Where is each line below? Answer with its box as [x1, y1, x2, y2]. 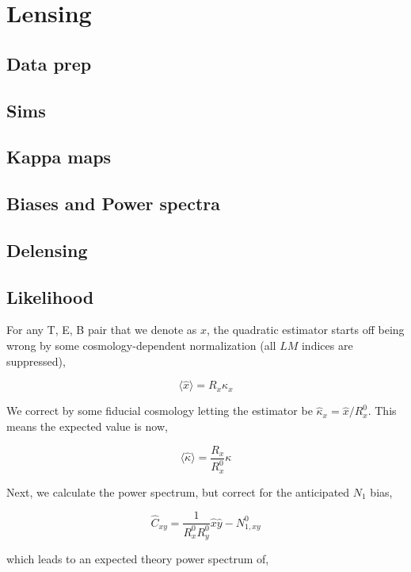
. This [367, 402, 397, 419]
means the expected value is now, [6, 418, 168, 435]
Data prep [6, 51, 92, 75]
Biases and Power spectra [6, 191, 220, 216]
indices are [301, 337, 353, 354]
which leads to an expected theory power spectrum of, [6, 550, 269, 566]
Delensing [6, 237, 88, 262]
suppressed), [6, 352, 66, 369]
